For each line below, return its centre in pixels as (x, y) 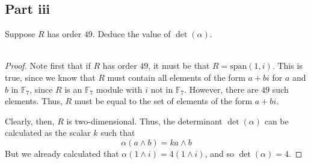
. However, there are (221, 89)
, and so (219, 153)
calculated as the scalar (48, 133)
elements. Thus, (34, 101)
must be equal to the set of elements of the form (163, 101)
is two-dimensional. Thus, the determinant (144, 121)
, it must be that (179, 66)
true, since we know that (50, 77)
